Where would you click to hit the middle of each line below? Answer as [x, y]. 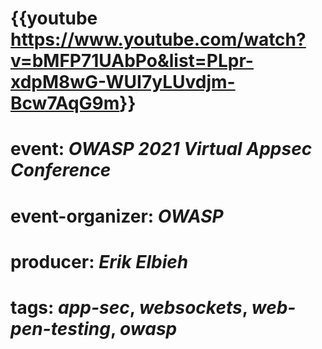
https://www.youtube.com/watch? [158, 39]
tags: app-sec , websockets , [129, 307]
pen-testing [60, 328]
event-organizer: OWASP [117, 216]
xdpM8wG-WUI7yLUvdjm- [123, 82]
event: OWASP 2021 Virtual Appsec [161, 149]
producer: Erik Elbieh [99, 261]
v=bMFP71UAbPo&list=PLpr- [132, 61]
